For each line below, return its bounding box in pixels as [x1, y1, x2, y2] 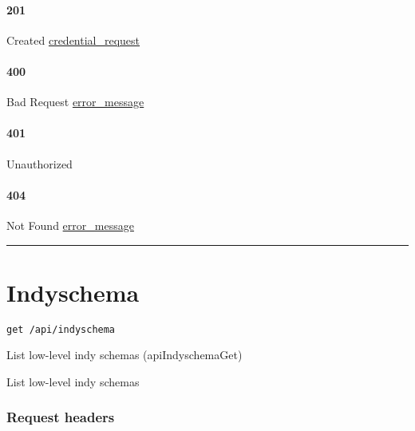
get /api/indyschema [6, 323, 116, 335]
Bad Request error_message [6, 93, 144, 110]
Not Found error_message [6, 216, 134, 233]
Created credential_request [6, 31, 140, 48]
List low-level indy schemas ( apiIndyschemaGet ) [6, 346, 243, 363]
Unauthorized [6, 155, 73, 172]
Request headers [6, 407, 115, 427]
